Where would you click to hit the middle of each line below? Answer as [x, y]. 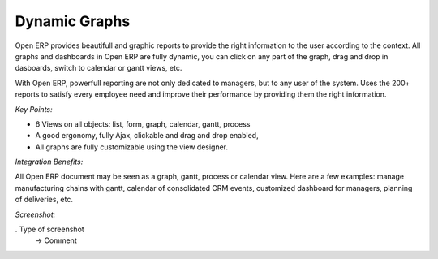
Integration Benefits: [49, 162]
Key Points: [34, 109]
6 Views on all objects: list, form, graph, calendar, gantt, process [143, 124]
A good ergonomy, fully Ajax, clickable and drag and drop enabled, [147, 136]
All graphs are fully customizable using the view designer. [132, 147]
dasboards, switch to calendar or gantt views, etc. [99, 68]
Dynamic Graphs [73, 21]
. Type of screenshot [49, 229]
